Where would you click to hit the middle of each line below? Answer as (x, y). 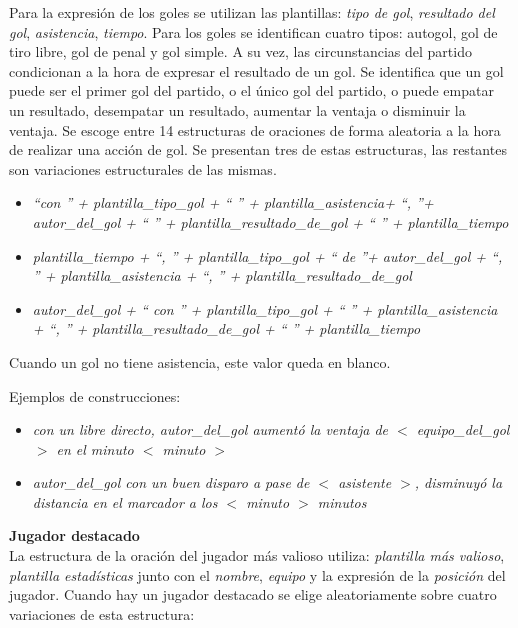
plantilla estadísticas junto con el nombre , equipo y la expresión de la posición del (257, 574)
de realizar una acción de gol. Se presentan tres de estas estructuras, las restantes (258, 149)
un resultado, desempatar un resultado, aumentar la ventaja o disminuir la (237, 109)
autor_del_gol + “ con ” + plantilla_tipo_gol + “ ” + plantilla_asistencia (265, 308)
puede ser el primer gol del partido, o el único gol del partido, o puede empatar (251, 90)
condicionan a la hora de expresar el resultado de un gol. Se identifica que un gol (256, 70)
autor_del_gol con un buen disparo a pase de (171, 482)
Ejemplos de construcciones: (95, 395)
